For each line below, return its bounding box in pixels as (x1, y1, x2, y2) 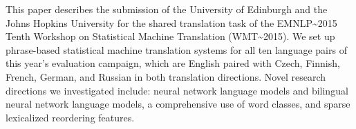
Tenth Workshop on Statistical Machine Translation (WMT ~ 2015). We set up (6, 29, 335, 43)
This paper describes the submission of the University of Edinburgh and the (6, 2, 328, 16)
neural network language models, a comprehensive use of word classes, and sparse (6, 97, 350, 111)
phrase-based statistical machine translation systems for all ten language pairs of (6, 42, 347, 57)
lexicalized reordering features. (6, 110, 135, 124)
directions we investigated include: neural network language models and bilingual (6, 83, 348, 97)
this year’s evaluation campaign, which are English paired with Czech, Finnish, (6, 56, 340, 70)
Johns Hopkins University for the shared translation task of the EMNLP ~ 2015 (6, 15, 337, 30)
